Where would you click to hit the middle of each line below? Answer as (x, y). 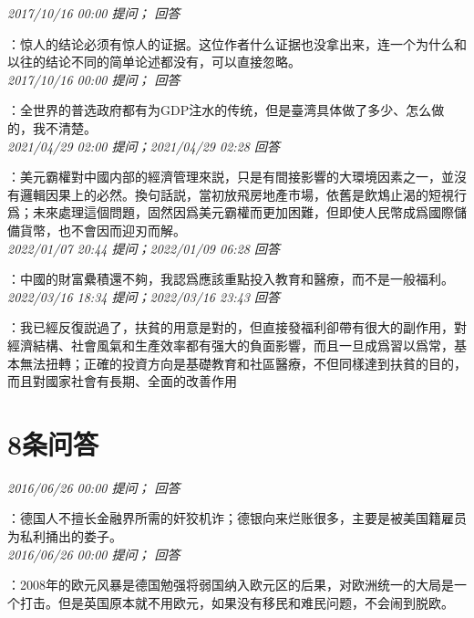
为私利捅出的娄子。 (65, 536)
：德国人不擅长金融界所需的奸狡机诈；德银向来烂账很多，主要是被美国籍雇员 (237, 518)
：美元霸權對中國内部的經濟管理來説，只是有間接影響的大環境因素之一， (224, 177)
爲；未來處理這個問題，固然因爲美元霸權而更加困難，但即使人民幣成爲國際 (231, 212)
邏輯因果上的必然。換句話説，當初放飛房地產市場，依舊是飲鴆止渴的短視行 (243, 194)
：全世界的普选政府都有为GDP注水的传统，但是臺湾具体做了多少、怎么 (220, 110)
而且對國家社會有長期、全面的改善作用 (122, 381)
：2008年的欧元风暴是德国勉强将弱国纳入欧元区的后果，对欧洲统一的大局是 (231, 585)
